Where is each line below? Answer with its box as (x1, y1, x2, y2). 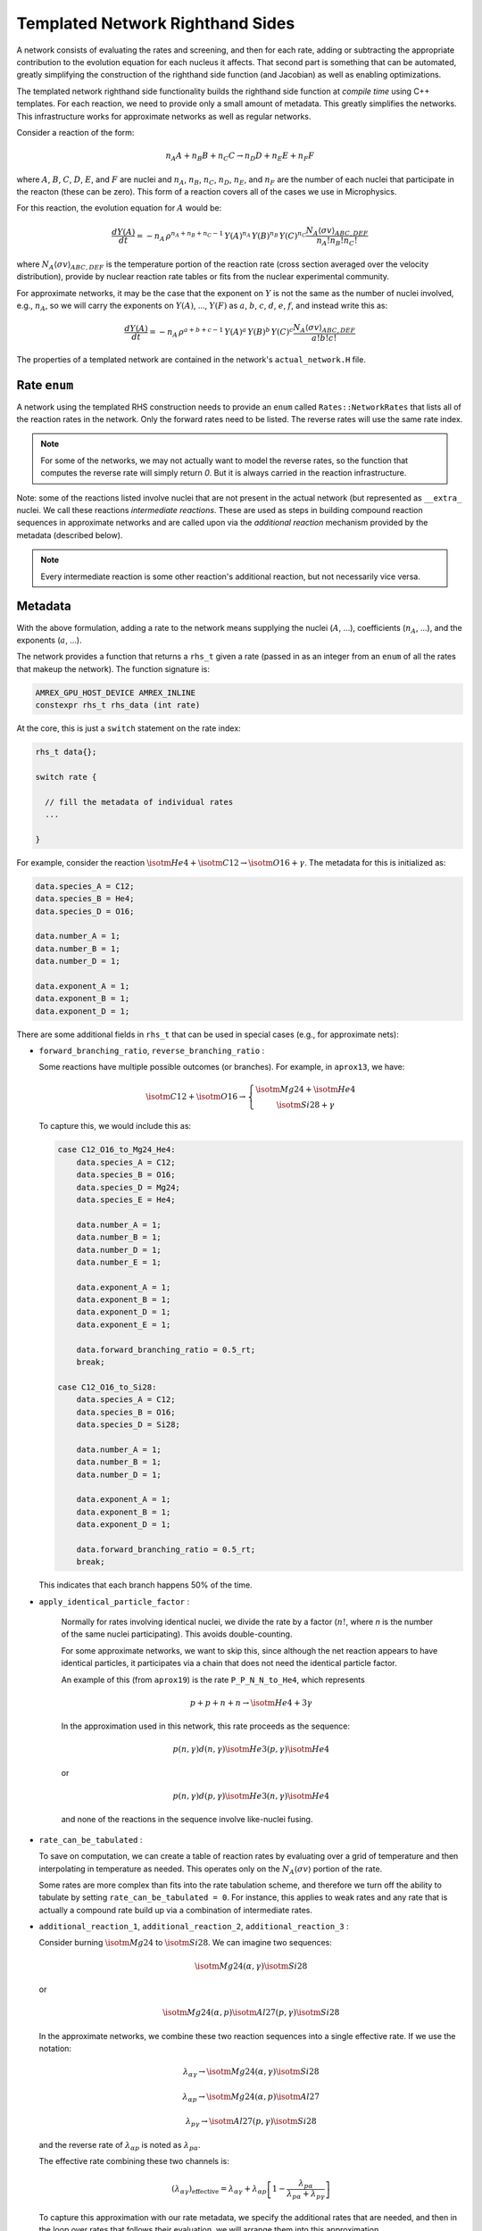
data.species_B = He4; (35, 893, 135, 904)
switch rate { (35, 772, 97, 782)
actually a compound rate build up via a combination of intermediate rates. (38, 1904, 312, 1915)
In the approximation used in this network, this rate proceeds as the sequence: (61, 1721, 350, 1731)
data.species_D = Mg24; (76, 1182, 180, 1192)
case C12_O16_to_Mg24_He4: (57, 1145, 176, 1155)
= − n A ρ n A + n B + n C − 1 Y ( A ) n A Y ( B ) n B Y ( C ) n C (136, 229, 307, 243)
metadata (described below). (16, 529, 123, 540)
